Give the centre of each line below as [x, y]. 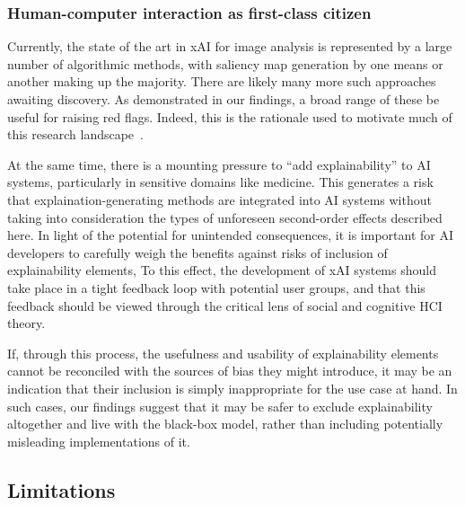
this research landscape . [75, 134]
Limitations [61, 489]
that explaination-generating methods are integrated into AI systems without [219, 199]
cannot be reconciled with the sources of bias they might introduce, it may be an [230, 371]
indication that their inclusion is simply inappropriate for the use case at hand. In [232, 388]
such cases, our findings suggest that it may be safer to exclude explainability [220, 406]
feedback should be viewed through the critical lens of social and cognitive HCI [225, 305]
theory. [26, 323]
